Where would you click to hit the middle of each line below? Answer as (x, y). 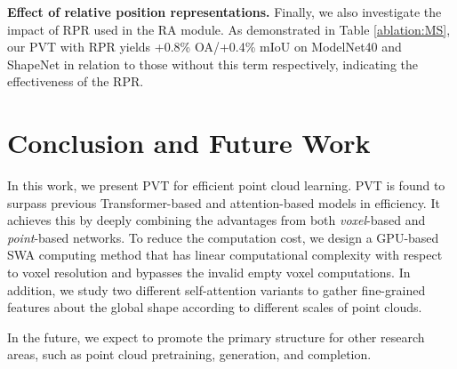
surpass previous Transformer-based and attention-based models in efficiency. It (224, 202)
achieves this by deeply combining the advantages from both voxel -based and (216, 220)
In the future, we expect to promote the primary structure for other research (216, 337)
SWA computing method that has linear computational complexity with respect (225, 255)
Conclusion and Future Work (189, 143)
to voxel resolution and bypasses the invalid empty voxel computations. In (209, 273)
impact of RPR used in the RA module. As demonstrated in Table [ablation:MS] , (229, 29)
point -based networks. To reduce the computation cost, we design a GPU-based (223, 237)
